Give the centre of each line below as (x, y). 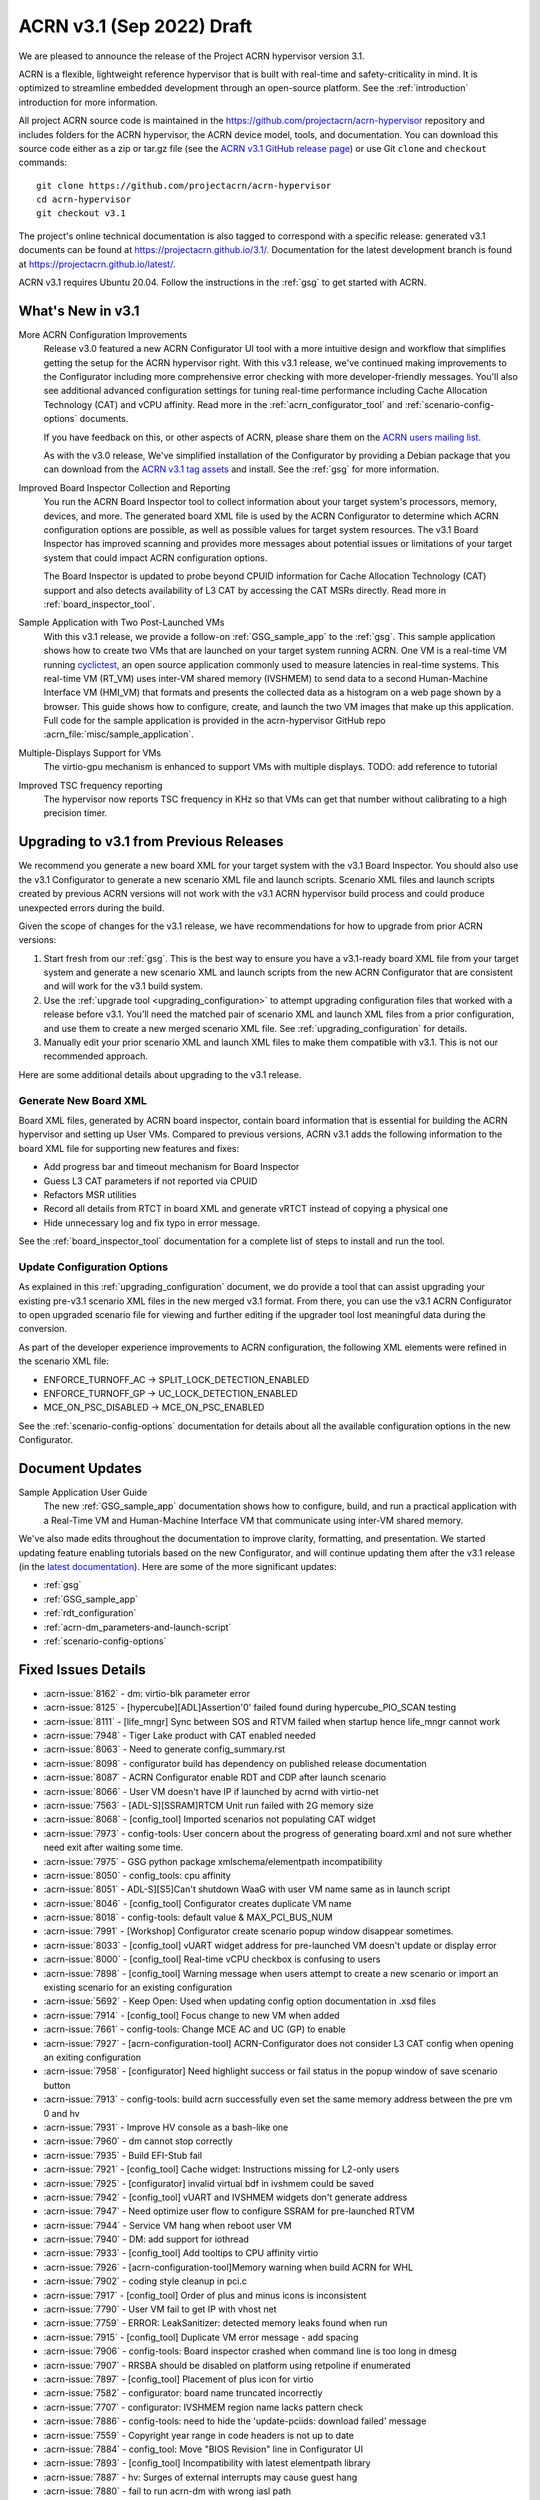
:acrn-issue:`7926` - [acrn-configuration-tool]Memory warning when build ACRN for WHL (228, 2267)
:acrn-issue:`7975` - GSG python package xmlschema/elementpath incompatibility (213, 1861)
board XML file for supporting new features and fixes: (129, 1148)
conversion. (42, 1329)
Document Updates (80, 1468)
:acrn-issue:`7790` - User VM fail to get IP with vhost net (160, 2309)
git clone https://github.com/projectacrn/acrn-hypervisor (184, 185)
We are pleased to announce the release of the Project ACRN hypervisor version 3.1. (191, 56)
